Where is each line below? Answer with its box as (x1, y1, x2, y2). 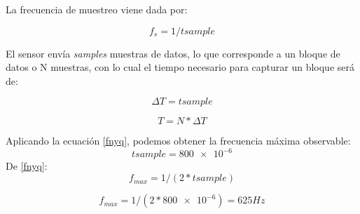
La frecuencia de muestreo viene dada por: (6, 2, 188, 16)
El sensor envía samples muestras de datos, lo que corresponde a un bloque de (6, 46, 340, 60)
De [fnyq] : (6, 159, 48, 173)
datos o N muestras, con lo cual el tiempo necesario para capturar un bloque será (6, 60, 354, 74)
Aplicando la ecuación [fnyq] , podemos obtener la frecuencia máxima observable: (6, 133, 351, 148)
